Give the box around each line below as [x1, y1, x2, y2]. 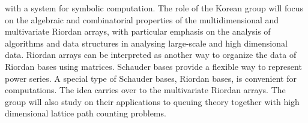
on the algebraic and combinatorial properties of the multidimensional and [5, 13, 279, 26]
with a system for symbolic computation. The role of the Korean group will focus [5, 2, 304, 14]
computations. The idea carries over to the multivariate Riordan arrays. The [5, 84, 286, 96]
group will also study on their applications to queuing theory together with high [5, 95, 300, 107]
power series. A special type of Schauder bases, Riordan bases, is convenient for [5, 72, 297, 84]
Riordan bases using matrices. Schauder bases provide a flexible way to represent [5, 60, 302, 72]
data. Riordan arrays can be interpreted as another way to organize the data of [5, 48, 297, 61]
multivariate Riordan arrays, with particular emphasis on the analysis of [5, 25, 271, 38]
